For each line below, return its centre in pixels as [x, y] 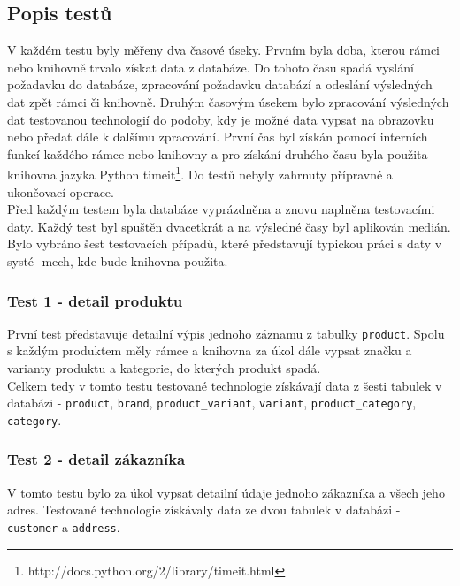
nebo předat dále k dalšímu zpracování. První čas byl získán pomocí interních [218, 137]
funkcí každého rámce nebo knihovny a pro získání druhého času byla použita [218, 153]
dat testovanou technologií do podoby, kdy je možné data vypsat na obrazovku [221, 119]
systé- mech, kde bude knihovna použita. [118, 260]
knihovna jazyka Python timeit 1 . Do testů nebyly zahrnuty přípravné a [200, 173]
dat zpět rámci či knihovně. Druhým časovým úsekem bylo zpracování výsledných [228, 101]
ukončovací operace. [61, 191]
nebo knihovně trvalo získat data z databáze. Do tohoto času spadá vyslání [211, 67]
